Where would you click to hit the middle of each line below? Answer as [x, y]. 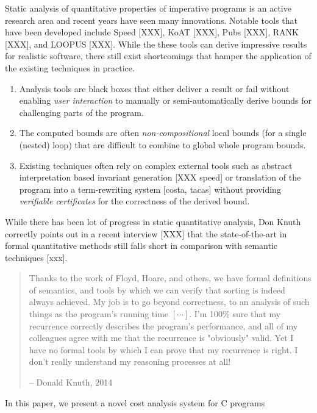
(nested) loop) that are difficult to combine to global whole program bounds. [162, 144]
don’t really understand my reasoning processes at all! [130, 361]
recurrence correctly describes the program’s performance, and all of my [163, 325]
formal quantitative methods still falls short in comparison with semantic [141, 246]
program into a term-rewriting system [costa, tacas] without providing [150, 189]
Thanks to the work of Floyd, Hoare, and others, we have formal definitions [170, 278]
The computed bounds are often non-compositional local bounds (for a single [163, 133]
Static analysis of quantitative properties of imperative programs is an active [148, 8]
